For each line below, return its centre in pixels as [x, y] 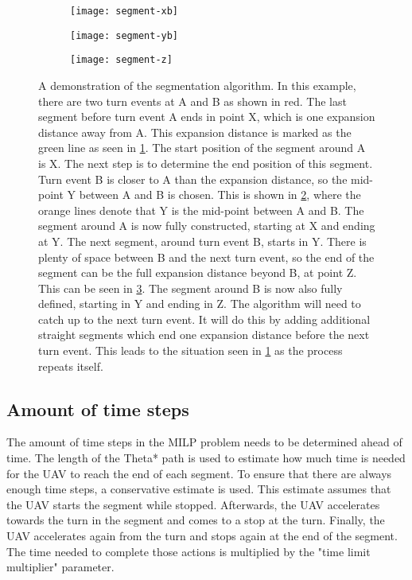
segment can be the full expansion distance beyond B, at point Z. [198, 272]
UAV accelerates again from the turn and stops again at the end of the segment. [202, 536]
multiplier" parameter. [60, 567]
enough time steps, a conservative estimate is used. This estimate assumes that [199, 489]
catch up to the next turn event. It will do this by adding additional [204, 319]
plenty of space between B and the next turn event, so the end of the [206, 257]
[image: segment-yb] [124, 35]
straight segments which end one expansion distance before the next [204, 335]
